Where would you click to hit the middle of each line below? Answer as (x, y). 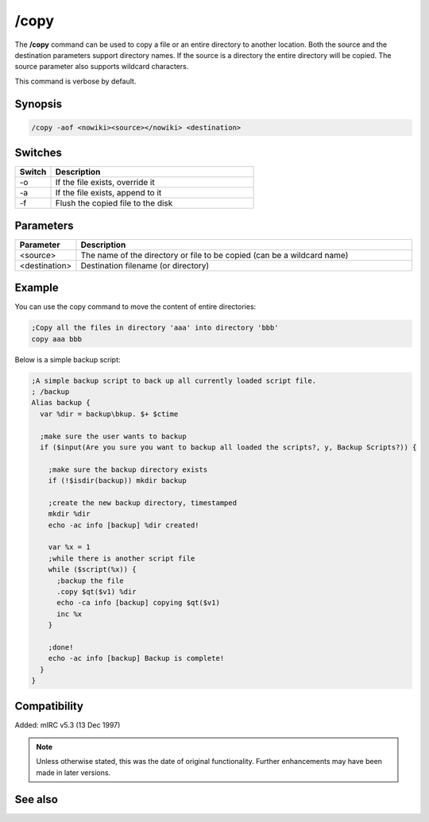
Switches (39, 153)
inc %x (70, 614)
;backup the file (91, 581)
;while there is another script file (122, 558)
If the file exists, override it (105, 183)
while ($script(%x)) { (92, 569)
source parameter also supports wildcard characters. (102, 67)
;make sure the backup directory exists (128, 469)
